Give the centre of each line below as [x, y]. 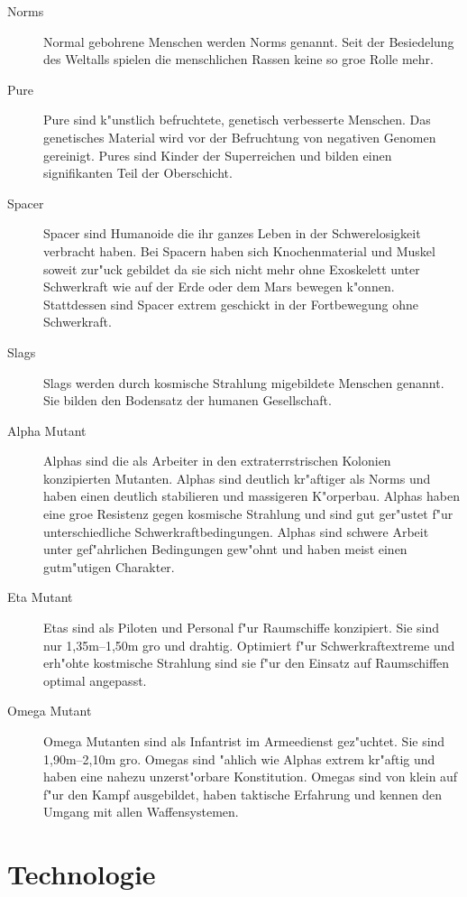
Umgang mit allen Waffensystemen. [141, 812]
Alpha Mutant [47, 430]
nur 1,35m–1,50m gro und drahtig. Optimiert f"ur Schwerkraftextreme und [249, 645]
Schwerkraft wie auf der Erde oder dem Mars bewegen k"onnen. [219, 287]
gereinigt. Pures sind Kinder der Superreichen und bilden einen [218, 155]
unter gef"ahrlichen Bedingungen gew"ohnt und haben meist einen [225, 549]
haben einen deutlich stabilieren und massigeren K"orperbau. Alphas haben [252, 496]
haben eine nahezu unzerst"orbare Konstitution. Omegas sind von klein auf [251, 777]
